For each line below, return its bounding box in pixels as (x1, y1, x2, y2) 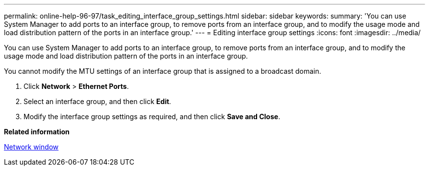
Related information (4, 127, 70, 136)
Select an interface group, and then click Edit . (24, 97, 171, 106)
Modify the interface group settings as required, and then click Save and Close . (24, 112, 281, 121)
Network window (4, 143, 59, 151)
